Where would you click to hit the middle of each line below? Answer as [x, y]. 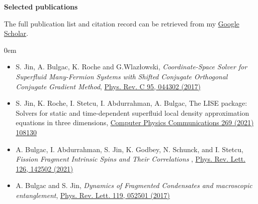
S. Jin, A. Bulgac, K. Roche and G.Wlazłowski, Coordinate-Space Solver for [131, 67]
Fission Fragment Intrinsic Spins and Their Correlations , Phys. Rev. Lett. [130, 159]
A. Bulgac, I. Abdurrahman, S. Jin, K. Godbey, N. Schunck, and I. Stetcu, [129, 149]
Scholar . [16, 33]
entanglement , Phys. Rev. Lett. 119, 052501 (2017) [93, 195]
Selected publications [41, 6]
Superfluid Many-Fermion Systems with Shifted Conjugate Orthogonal [122, 76]
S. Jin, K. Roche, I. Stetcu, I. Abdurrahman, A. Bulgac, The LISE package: [131, 103]
